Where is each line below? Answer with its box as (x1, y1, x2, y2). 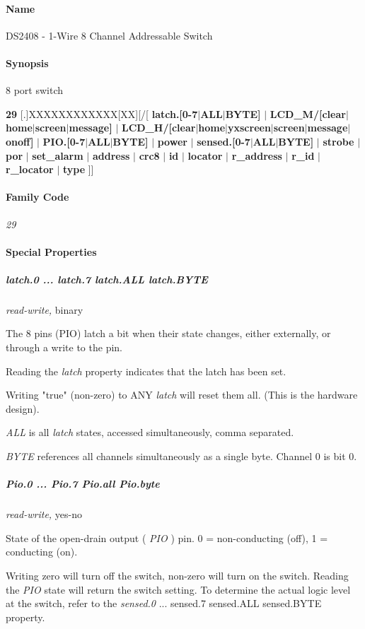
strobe (323, 134, 354, 148)
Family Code (6, 189, 69, 204)
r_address (231, 148, 282, 163)
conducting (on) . (6, 544, 78, 559)
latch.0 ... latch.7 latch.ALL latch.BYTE (6, 271, 208, 286)
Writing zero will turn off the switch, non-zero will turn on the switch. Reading (6, 568, 349, 582)
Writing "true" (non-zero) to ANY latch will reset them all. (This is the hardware (6, 387, 358, 402)
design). (6, 401, 40, 416)
